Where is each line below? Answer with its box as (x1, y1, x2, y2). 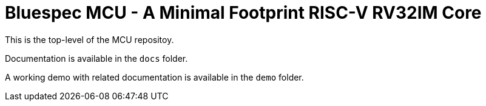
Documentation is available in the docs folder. (5, 53, 188, 64)
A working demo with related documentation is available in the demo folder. (5, 71, 304, 82)
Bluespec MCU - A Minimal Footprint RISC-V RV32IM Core (5, 2, 482, 23)
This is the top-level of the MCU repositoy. (5, 34, 174, 45)
